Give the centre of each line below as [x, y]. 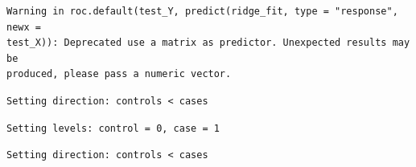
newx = [24, 27]
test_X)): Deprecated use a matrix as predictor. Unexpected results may [208, 43]
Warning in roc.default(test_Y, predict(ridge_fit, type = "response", [202, 11]
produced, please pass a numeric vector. [119, 74]
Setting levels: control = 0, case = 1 [113, 128]
